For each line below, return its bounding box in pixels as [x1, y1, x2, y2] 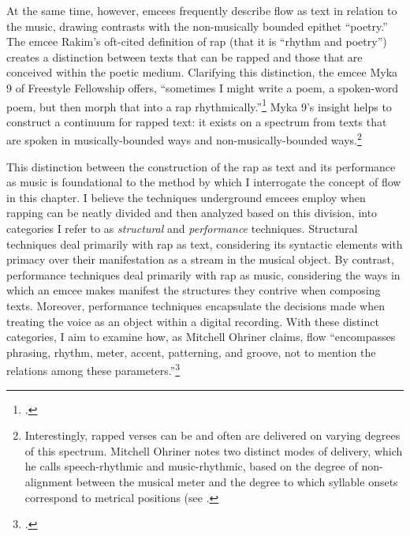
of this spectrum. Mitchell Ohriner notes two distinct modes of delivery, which [24, 442, 403, 459]
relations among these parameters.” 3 [6, 360, 181, 379]
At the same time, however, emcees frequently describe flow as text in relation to [6, 2, 397, 18]
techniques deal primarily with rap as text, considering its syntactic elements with [6, 235, 403, 252]
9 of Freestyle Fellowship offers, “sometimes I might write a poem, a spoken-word [6, 79, 399, 96]
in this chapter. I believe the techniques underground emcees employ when [6, 189, 366, 205]
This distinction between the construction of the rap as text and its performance [6, 158, 396, 174]
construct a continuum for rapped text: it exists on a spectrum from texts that [6, 113, 387, 129]
